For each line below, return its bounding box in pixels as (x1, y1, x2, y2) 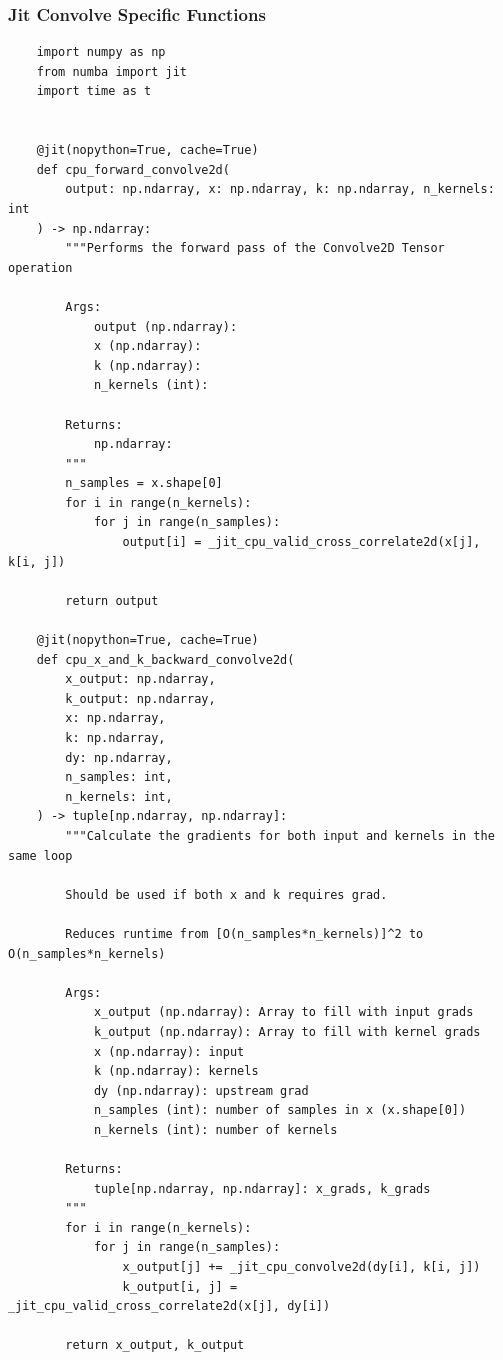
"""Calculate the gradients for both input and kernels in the (65, 828, 495, 843)
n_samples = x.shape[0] (65, 476, 223, 491)
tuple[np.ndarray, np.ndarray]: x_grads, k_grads (93, 1181, 431, 1196)
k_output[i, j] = (122, 1279, 238, 1294)
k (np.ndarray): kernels (93, 1064, 259, 1079)
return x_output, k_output (65, 1338, 245, 1353)
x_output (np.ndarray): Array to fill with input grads (93, 1005, 474, 1020)
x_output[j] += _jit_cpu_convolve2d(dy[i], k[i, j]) (122, 1260, 481, 1275)
